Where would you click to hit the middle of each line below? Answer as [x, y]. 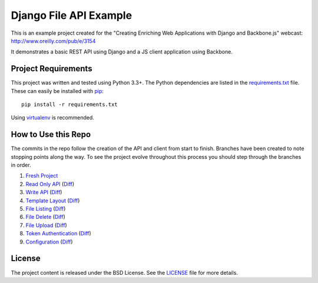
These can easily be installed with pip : [57, 91]
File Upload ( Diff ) [46, 225]
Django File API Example [72, 15]
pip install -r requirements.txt [69, 105]
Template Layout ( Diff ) [53, 201]
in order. [21, 165]
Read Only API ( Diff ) [50, 184]
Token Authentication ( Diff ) [58, 234]
